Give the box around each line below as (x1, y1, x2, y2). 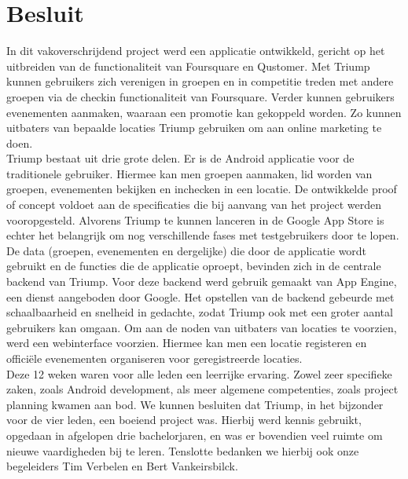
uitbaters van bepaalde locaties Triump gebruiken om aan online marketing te (6, 119, 382, 136)
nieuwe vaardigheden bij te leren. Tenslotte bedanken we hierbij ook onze (6, 442, 359, 459)
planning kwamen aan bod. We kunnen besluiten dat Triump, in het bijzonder (6, 396, 384, 412)
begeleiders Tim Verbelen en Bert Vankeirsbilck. (6, 458, 238, 474)
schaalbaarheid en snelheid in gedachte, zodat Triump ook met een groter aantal (6, 304, 393, 320)
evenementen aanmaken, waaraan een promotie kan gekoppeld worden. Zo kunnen (6, 104, 402, 120)
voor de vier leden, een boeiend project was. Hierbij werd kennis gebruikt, (6, 411, 362, 428)
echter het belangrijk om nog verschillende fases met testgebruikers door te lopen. (6, 227, 399, 243)
